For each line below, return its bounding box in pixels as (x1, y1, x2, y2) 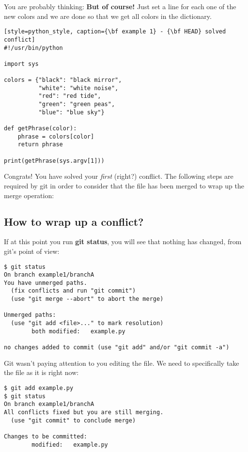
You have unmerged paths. (4, 279, 87, 286)
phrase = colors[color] (17, 133, 94, 140)
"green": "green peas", (38, 101, 115, 108)
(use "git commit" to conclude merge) (11, 417, 136, 424)
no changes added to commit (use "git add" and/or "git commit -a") (4, 344, 230, 351)
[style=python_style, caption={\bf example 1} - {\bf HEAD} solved (4, 28, 226, 35)
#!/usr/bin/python (4, 44, 63, 51)
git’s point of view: (4, 246, 60, 256)
